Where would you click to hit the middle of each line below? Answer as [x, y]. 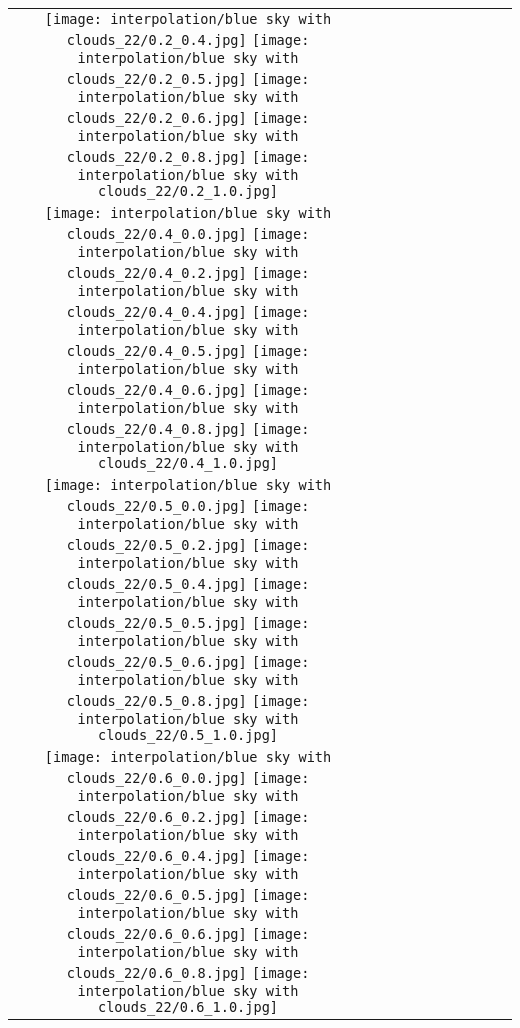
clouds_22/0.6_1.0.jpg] [188, 1007]
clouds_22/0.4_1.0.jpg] [188, 463]
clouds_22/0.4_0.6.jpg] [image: [188, 390]
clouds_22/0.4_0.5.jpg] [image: [188, 351]
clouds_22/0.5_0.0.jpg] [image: [188, 506]
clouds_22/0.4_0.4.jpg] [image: [188, 312]
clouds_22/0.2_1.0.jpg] [188, 191]
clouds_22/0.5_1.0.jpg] [188, 735]
